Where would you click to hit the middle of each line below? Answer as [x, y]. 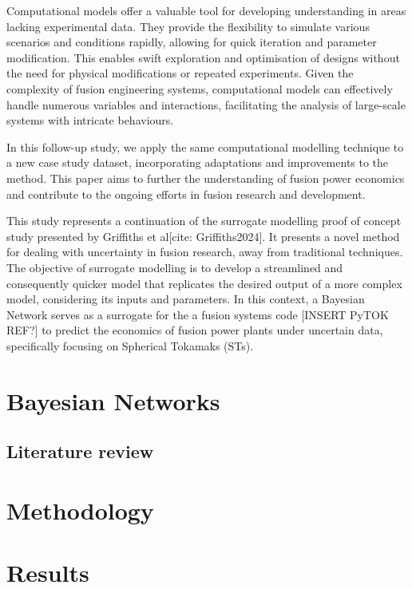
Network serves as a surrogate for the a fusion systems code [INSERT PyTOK [198, 314]
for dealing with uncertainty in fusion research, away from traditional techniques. [205, 252]
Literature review [80, 451]
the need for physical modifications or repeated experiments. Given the [180, 73]
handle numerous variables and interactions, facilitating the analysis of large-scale [206, 104]
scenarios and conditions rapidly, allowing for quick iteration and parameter [192, 42]
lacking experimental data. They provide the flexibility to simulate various [188, 26]
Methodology [80, 510]
